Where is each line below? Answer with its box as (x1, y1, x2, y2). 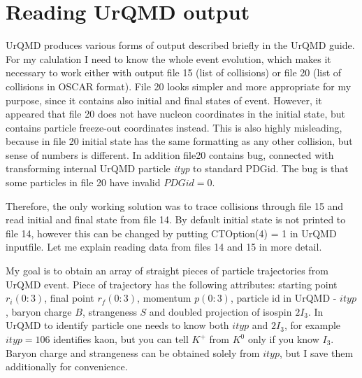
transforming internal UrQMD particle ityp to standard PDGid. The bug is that (6, 161, 349, 176)
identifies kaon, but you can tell (53, 332, 189, 346)
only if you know (247, 332, 319, 346)
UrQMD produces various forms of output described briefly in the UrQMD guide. (6, 38, 355, 52)
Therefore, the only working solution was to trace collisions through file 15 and (6, 198, 344, 213)
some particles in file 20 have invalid (6, 175, 161, 190)
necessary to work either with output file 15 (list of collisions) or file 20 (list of (6, 65, 342, 80)
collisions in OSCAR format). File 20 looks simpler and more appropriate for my (6, 78, 352, 93)
